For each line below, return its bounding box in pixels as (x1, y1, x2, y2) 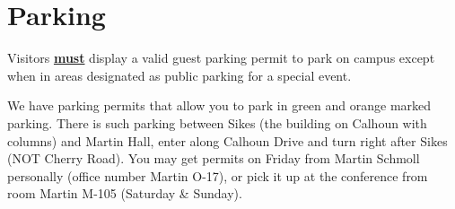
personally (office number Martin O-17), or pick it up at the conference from (7, 166, 428, 185)
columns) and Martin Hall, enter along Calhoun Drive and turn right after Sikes (7, 131, 448, 150)
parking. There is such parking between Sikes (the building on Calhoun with (7, 113, 427, 132)
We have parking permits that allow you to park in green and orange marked (7, 96, 432, 115)
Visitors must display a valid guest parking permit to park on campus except (7, 48, 435, 67)
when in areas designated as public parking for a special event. (7, 65, 352, 84)
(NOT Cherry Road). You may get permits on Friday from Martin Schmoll (7, 149, 420, 168)
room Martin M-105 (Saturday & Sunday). (7, 184, 242, 203)
